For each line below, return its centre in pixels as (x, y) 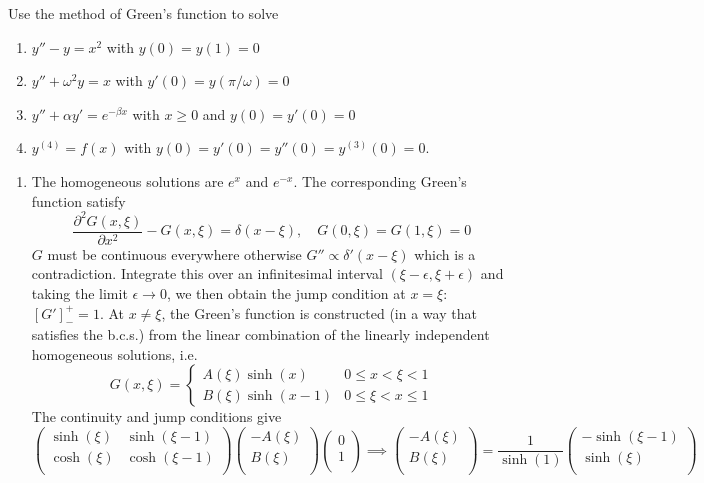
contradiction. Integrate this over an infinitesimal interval (207, 273)
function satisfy (78, 200)
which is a (445, 253)
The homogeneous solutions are (127, 180)
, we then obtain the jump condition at (286, 292)
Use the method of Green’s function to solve (143, 13)
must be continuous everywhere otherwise (174, 253)
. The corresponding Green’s (380, 180)
